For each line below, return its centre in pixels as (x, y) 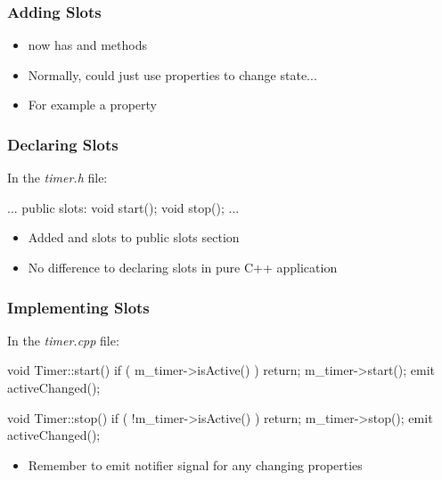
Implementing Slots (78, 307)
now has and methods (87, 45)
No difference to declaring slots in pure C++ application (183, 267)
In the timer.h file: (57, 178)
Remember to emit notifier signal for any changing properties (195, 464)
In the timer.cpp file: (63, 340)
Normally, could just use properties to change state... (172, 74)
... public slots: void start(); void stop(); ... (123, 207)
